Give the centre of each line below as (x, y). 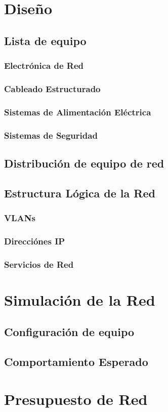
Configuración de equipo (69, 332)
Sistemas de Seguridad (51, 135)
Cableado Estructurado (52, 88)
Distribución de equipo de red (84, 163)
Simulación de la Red (80, 299)
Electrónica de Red (44, 66)
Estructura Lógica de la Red (80, 193)
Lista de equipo (45, 40)
